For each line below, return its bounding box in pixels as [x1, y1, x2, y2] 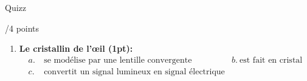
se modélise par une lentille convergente [44, 55, 192, 65]
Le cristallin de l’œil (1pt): [19, 42, 133, 55]
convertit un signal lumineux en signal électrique [44, 67, 225, 76]
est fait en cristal [240, 55, 303, 65]
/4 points [5, 21, 40, 34]
